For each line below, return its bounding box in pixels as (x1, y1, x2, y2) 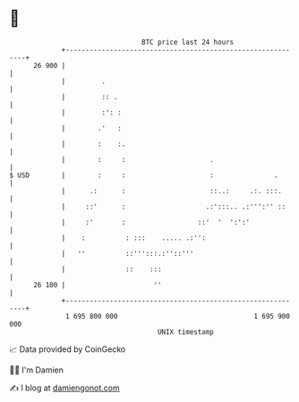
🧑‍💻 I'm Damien (9, 364, 64, 375)
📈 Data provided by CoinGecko (9, 344, 126, 355)
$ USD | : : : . (9, 170, 278, 180)
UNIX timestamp (157, 327, 215, 337)
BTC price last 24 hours (141, 38, 235, 47)
